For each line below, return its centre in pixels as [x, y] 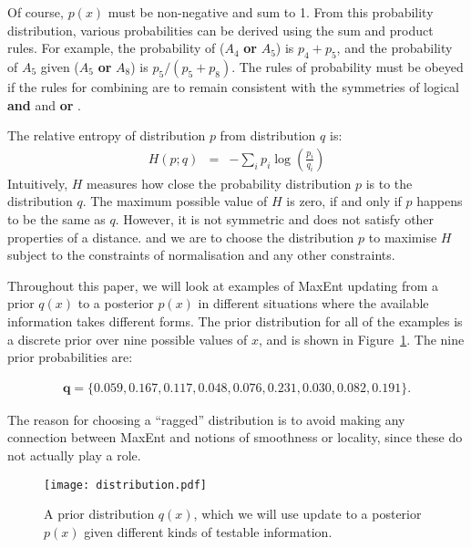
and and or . [44, 104]
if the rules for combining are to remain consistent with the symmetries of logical [233, 86]
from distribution [268, 135]
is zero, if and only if [344, 201]
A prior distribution [99, 514]
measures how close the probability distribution [219, 183]
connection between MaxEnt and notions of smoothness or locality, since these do [235, 437]
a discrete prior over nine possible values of [128, 339]
